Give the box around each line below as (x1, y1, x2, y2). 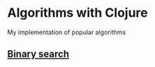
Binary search (7, 48, 70, 60)
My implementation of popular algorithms (7, 28, 126, 36)
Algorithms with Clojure (7, 5, 148, 21)
